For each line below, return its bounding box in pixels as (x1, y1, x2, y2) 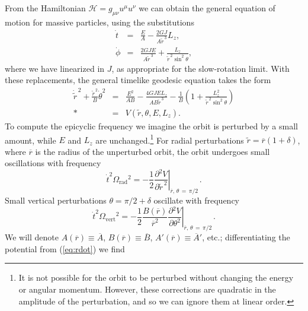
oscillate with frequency (153, 193, 240, 206)
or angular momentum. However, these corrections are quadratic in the (18, 283, 276, 295)
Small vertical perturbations (5, 193, 107, 206)
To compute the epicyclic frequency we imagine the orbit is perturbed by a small (5, 119, 298, 132)
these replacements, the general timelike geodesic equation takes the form (5, 74, 271, 86)
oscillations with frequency (5, 157, 101, 169)
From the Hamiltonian (5, 2, 86, 14)
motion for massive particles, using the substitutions (5, 15, 194, 28)
